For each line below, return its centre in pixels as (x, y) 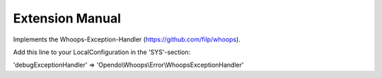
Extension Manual (67, 18)
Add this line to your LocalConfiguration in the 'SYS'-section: (102, 52)
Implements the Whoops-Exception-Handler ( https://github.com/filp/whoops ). (127, 39)
